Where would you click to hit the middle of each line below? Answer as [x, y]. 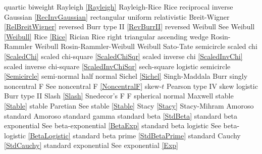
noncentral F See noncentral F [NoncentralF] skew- [83, 86]
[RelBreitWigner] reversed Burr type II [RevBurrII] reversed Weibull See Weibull [129, 27]
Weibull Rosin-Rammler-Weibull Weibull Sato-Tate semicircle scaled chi [146, 46]
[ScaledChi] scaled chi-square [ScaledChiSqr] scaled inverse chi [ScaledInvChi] [123, 56]
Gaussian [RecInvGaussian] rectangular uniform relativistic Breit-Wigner [117, 16]
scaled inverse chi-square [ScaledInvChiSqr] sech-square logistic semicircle [117, 66]
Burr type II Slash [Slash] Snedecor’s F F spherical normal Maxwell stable [119, 96]
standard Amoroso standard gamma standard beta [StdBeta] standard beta [121, 115]
